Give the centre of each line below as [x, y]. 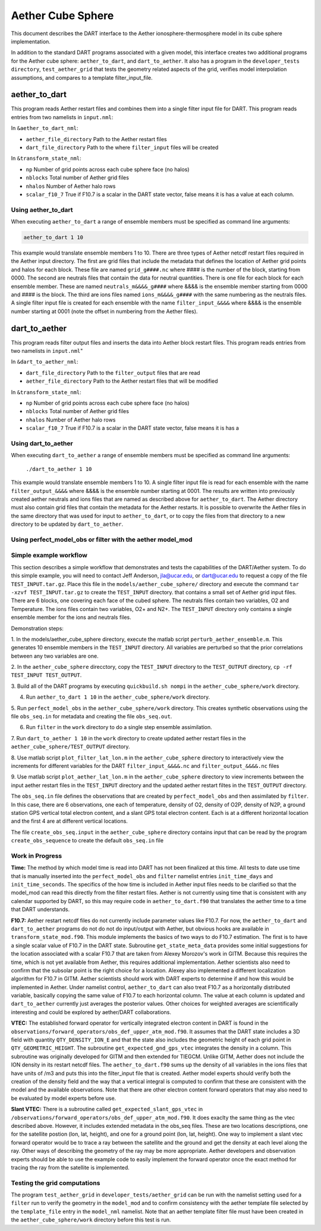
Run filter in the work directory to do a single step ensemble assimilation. [119, 727]
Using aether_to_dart [42, 210]
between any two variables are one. [55, 656]
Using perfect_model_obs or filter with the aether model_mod [102, 539]
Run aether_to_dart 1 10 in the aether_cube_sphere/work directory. [118, 697]
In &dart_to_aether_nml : [45, 362]
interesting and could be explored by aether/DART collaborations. [91, 1012]
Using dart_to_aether [42, 443]
